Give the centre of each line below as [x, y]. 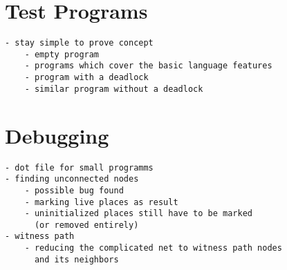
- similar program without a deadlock [114, 89]
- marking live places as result [101, 202]
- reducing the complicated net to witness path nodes [153, 248]
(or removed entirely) [86, 225]
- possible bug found [74, 190]
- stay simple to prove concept [79, 43]
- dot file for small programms [79, 167]
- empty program [62, 54]
